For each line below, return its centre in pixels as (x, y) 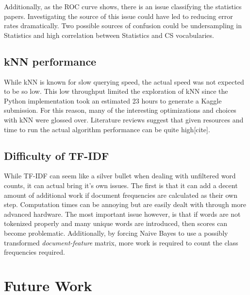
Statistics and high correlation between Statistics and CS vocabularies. (109, 35)
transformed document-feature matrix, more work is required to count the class (121, 242)
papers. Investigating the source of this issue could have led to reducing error (118, 16)
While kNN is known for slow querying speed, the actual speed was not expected (124, 81)
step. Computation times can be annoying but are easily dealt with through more (125, 204)
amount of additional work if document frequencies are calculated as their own (121, 195)
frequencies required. (34, 252)
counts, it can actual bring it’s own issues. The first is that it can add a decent (121, 185)
